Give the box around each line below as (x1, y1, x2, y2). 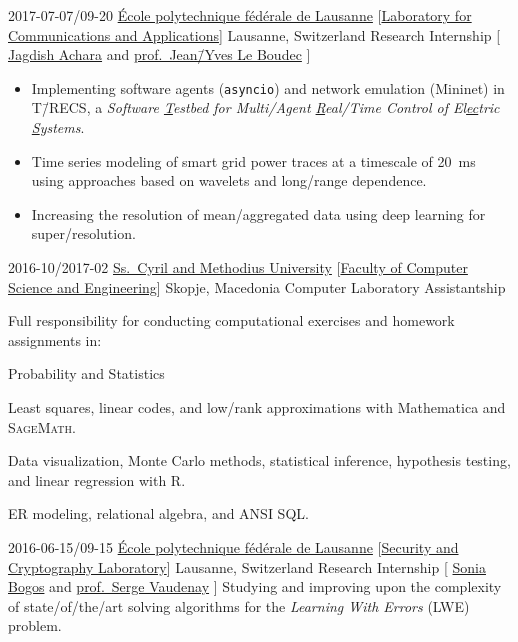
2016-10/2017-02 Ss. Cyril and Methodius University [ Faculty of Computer (8, 257, 468, 277)
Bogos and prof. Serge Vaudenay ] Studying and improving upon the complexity (8, 576, 502, 597)
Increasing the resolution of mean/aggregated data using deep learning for (31, 203, 486, 224)
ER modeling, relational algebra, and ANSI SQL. (8, 503, 309, 524)
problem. (8, 615, 62, 636)
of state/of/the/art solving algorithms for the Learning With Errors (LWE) (8, 595, 470, 616)
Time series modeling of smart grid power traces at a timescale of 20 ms (31, 150, 476, 171)
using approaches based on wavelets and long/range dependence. (31, 170, 427, 191)
